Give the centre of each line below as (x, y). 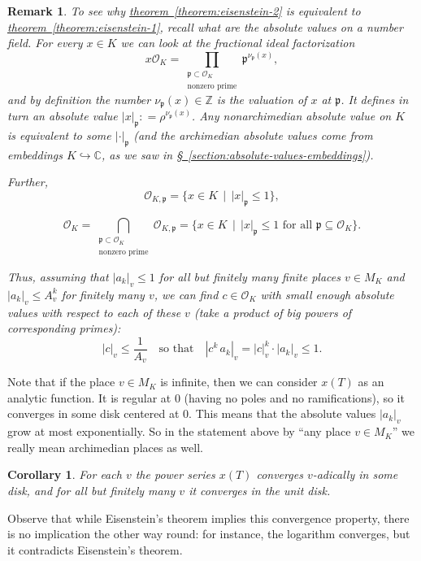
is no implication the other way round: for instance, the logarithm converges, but (209, 534)
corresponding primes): (64, 328)
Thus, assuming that (58, 276)
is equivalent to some (59, 135)
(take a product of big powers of (273, 312)
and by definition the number (79, 99)
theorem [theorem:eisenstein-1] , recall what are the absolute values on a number (205, 26)
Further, (28, 182)
